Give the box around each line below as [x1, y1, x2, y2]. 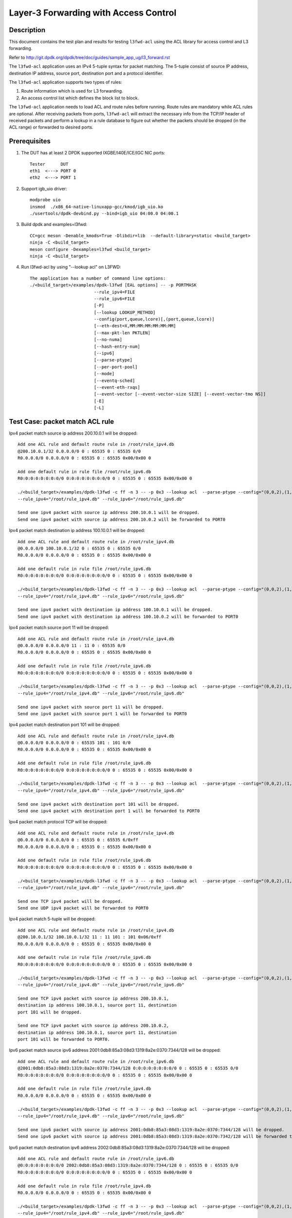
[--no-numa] [93, 337, 123, 343]
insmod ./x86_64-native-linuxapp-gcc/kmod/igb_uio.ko [30, 204, 164, 209]
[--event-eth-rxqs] [93, 384, 141, 390]
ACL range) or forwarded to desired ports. [9, 124, 93, 130]
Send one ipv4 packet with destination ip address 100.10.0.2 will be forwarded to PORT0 [18, 614, 238, 619]
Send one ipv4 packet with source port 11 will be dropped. [18, 704, 164, 710]
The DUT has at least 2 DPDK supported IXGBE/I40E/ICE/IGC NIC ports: [21, 150, 165, 156]
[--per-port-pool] [93, 364, 138, 370]
